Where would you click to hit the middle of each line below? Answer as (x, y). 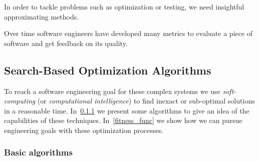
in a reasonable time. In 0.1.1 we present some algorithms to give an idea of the (127, 110)
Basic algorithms (38, 152)
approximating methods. (42, 16)
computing (20, 101)
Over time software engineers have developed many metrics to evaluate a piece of (128, 33)
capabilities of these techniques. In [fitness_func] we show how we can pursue (123, 120)
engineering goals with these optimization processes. (84, 130)
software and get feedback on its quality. (66, 43)
